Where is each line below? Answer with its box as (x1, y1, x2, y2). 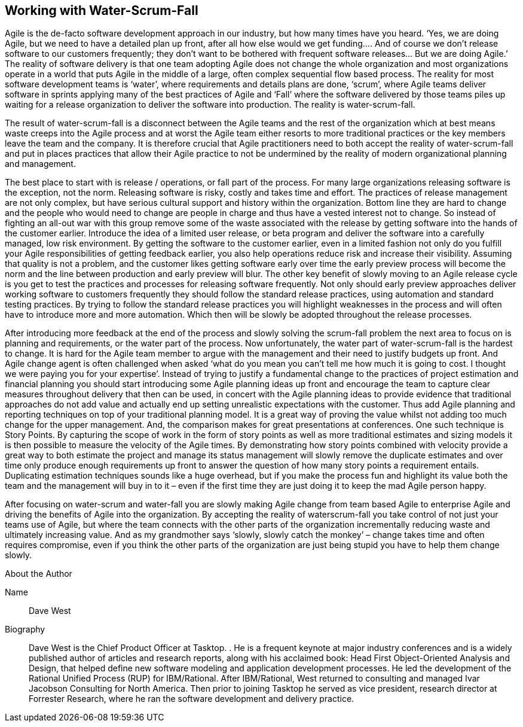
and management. (5, 159, 76, 169)
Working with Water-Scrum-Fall (5, 3, 198, 18)
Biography (5, 624, 45, 635)
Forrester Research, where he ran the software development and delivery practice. (29, 693, 354, 704)
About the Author (5, 568, 72, 579)
